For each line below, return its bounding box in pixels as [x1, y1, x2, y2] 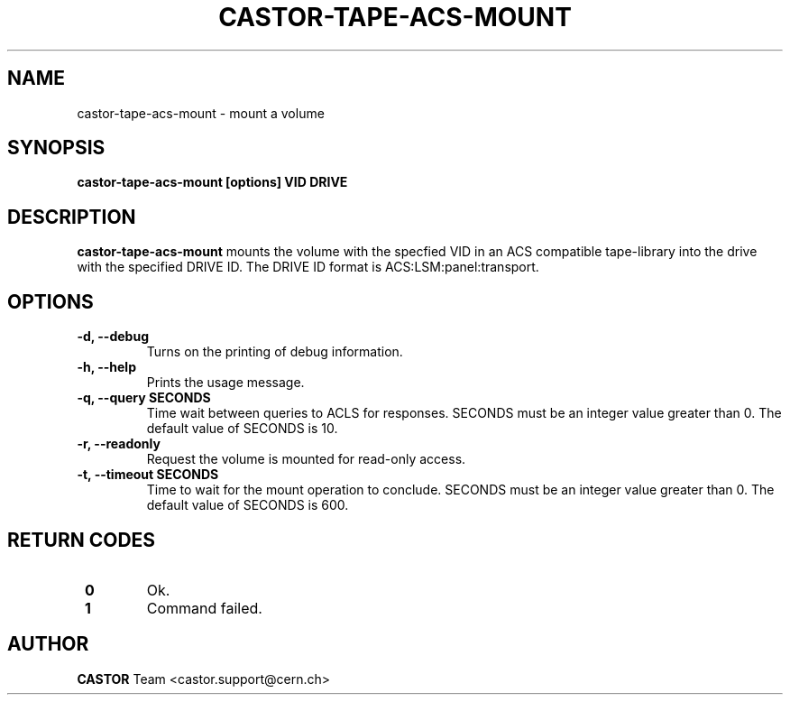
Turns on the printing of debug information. [146, 344, 403, 360]
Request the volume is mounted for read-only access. [146, 451, 466, 467]
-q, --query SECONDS [77, 390, 211, 406]
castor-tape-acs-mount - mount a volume [77, 105, 325, 121]
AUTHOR [7, 633, 89, 656]
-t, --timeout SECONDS [77, 466, 219, 483]
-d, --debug [77, 328, 149, 345]
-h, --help [77, 359, 136, 375]
